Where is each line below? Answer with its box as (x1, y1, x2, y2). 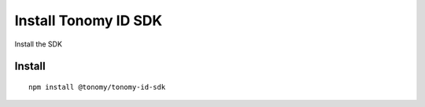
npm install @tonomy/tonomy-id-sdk (28, 83, 166, 91)
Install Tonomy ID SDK (14, 12, 163, 29)
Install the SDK (14, 39, 63, 49)
